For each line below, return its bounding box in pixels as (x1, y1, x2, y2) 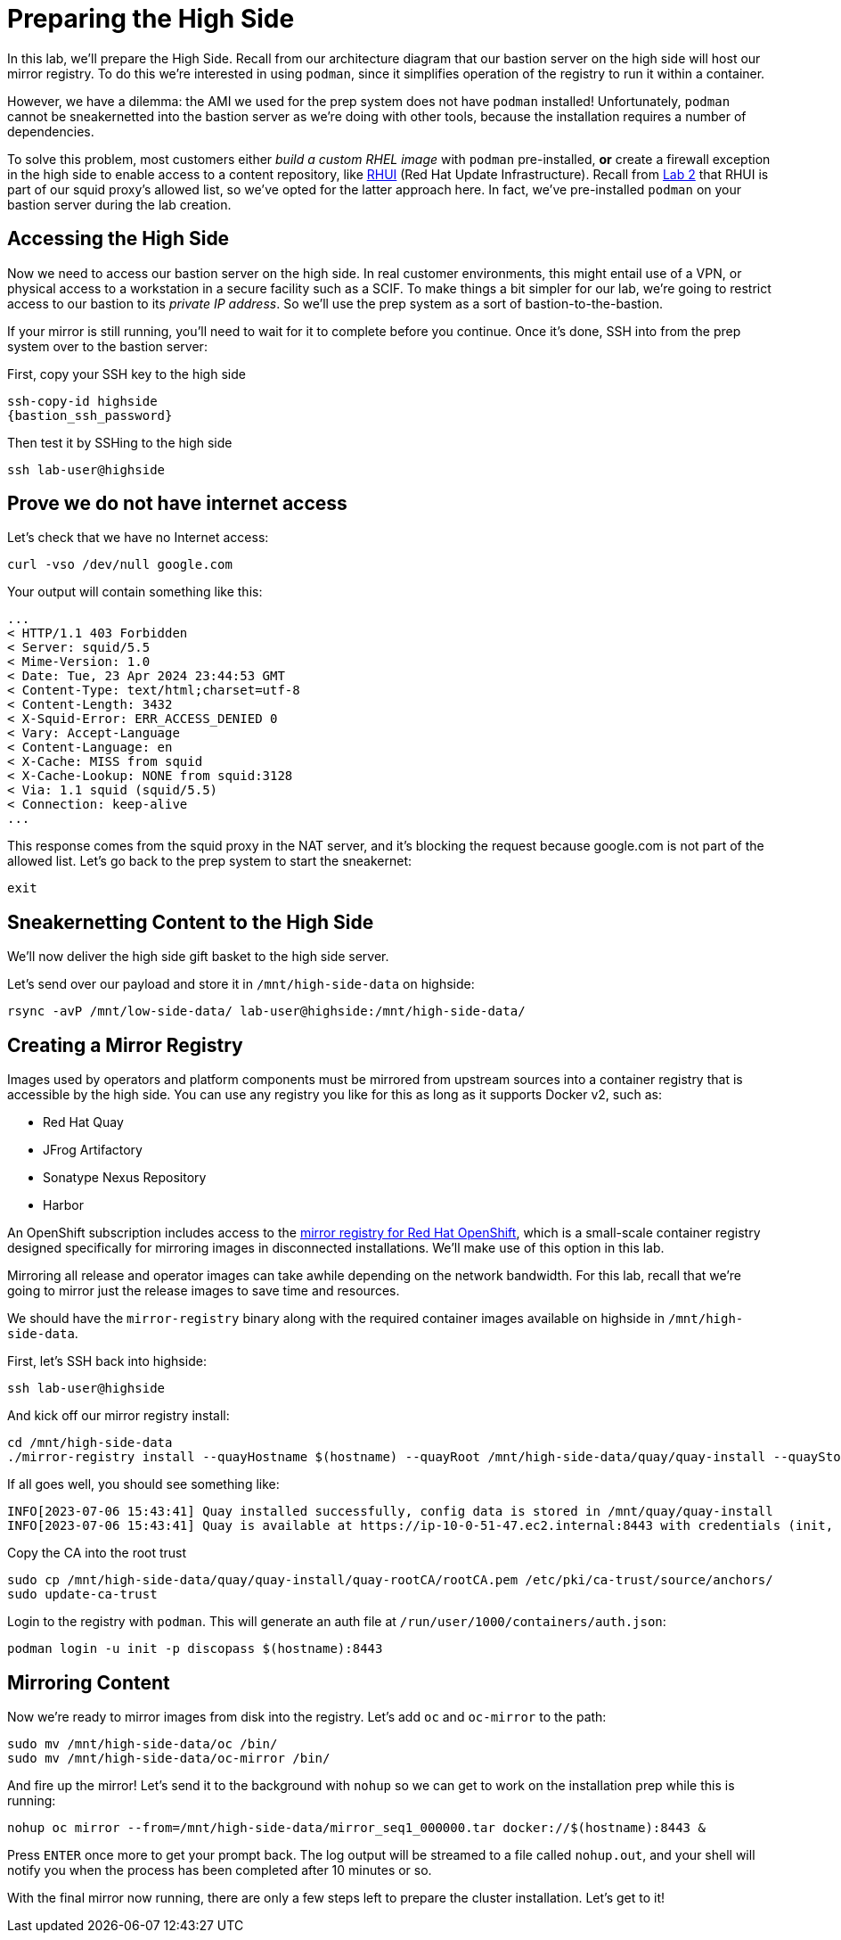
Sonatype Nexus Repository (43, 1170, 207, 1186)
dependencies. (7, 123, 94, 139)
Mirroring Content (7, 1671, 170, 1694)
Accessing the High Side (7, 227, 230, 251)
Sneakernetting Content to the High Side (7, 910, 374, 933)
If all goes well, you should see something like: (7, 1476, 280, 1492)
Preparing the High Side (7, 4, 295, 34)
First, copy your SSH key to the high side (7, 366, 246, 382)
